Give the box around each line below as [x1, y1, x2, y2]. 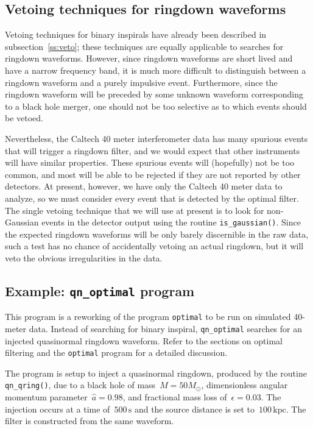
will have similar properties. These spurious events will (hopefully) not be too [5, 156, 295, 169]
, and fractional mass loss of [122, 391, 227, 403]
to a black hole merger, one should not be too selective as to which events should [5, 99, 307, 112]
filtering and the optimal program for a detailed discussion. [5, 346, 228, 359]
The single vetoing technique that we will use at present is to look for [5, 204, 264, 216]
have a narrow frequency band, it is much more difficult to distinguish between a [5, 63, 306, 76]
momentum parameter [5, 391, 88, 403]
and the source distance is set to [134, 402, 255, 415]
